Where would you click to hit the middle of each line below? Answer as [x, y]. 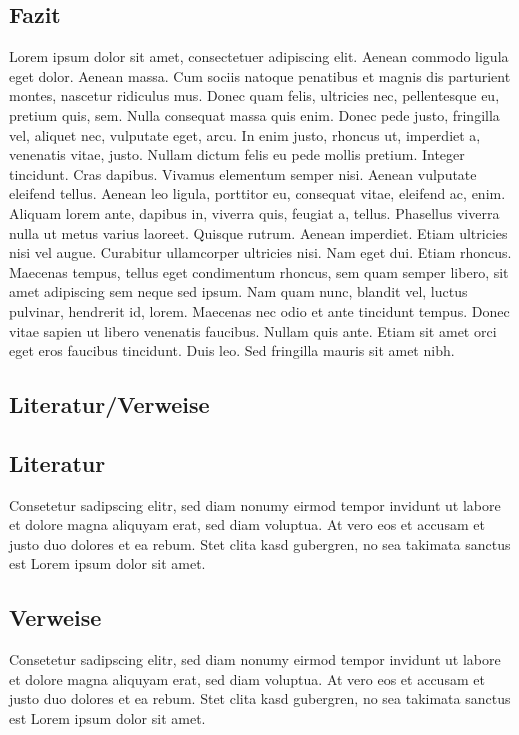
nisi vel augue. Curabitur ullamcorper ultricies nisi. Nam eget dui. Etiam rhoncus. [260, 252]
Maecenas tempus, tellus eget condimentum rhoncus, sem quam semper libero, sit [259, 271]
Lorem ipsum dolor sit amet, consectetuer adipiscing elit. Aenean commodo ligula [259, 56]
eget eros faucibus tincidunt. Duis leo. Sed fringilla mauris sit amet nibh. [232, 350]
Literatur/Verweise [109, 404]
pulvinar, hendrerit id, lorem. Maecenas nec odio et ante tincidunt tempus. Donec [259, 310]
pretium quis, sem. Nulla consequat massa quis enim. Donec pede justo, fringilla [254, 114]
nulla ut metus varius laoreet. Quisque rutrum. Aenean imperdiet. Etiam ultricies [258, 232]
